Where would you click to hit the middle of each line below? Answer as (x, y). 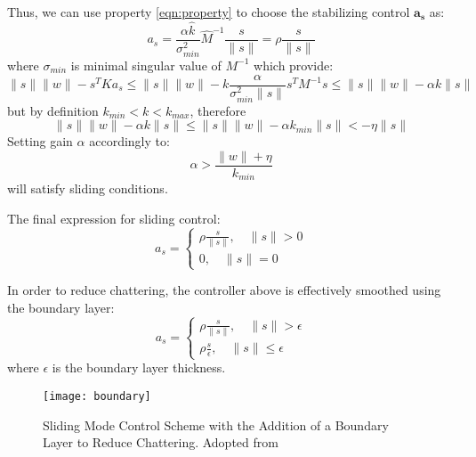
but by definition (53, 110)
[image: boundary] (97, 396)
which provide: (294, 65)
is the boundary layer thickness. (139, 367)
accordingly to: (129, 141)
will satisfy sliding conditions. (88, 188)
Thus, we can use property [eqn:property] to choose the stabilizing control (209, 12)
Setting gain (40, 141)
